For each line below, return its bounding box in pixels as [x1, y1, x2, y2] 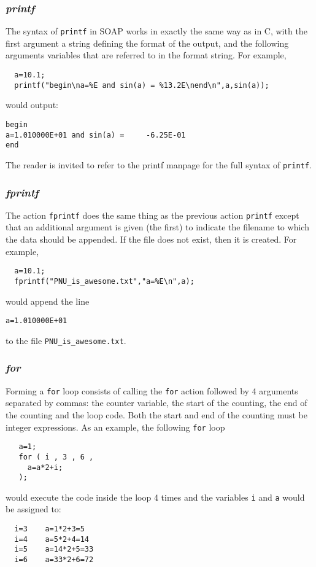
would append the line [6, 294, 90, 307]
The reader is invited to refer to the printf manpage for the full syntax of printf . [6, 158, 312, 171]
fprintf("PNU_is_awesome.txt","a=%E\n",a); [14, 276, 195, 286]
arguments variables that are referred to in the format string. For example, [6, 49, 287, 61]
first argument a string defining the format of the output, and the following [6, 36, 289, 49]
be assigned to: [6, 502, 61, 515]
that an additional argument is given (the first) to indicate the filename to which [6, 221, 309, 233]
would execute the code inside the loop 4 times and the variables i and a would [6, 490, 305, 503]
